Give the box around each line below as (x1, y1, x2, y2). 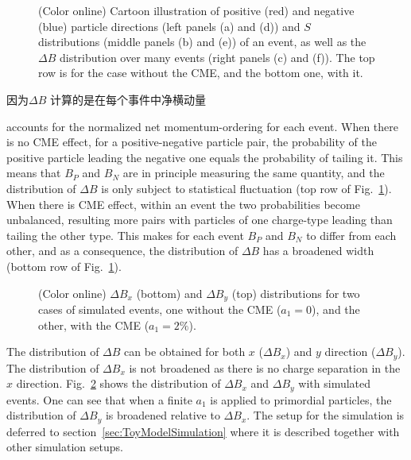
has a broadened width (262, 242, 374, 259)
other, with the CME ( (38, 316, 149, 333)
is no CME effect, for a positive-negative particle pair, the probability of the (6, 133, 378, 150)
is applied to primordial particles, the (210, 391, 392, 408)
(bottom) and (136, 284, 203, 301)
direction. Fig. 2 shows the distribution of (16, 375, 221, 392)
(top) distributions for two (231, 284, 360, 301)
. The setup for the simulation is (246, 407, 405, 423)
